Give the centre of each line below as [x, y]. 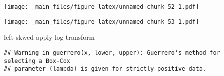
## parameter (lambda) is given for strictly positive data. [105, 69]
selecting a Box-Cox [37, 61]
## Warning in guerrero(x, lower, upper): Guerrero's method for [112, 53]
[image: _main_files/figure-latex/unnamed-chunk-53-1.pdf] [102, 22]
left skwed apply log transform [49, 37]
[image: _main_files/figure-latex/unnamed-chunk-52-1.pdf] [102, 7]
